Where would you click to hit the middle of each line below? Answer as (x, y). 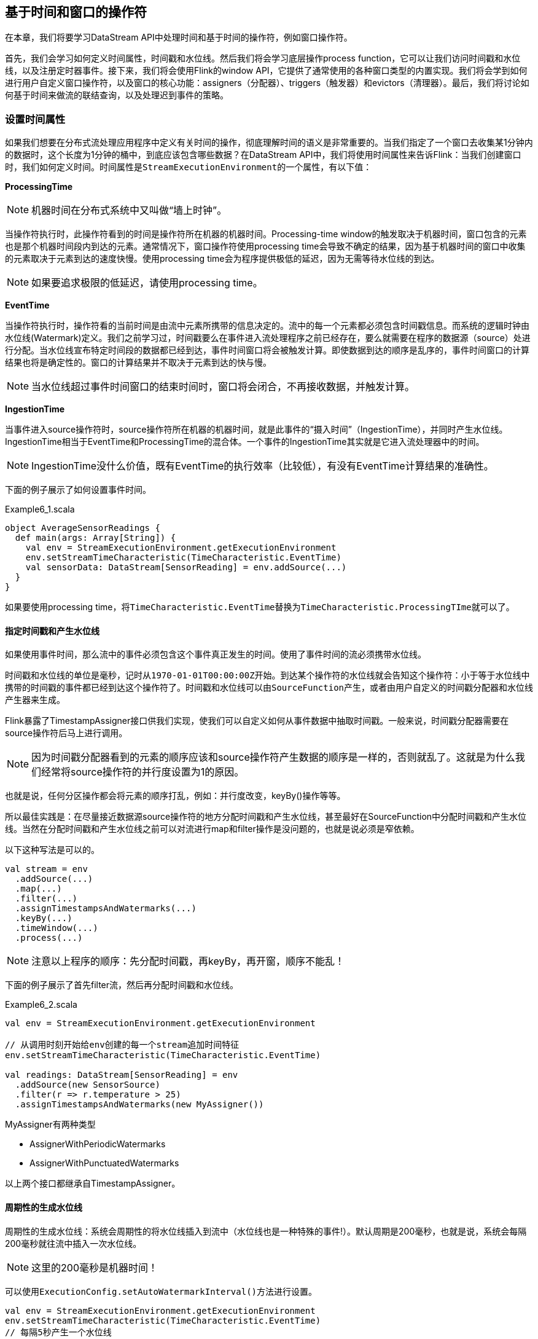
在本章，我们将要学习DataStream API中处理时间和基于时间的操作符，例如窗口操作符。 (179, 37)
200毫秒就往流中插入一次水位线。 (73, 1243)
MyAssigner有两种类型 (50, 1125)
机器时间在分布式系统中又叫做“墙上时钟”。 (129, 210)
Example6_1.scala (40, 509)
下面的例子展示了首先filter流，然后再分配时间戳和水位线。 (122, 985)
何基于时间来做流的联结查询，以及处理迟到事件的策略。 (117, 95)
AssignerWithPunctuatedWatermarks (104, 1163)
